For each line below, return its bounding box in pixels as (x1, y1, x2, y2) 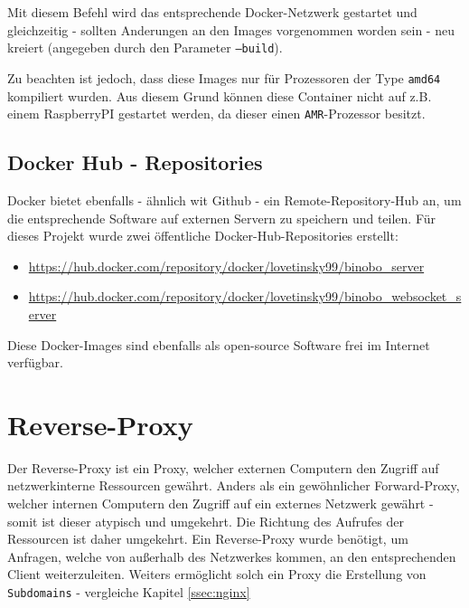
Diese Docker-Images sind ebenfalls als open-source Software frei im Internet (7, 335, 430, 354)
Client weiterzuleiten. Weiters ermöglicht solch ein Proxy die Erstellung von (7, 565, 427, 584)
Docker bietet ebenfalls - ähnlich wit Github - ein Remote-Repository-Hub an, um (7, 190, 462, 209)
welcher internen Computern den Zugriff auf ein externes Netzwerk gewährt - (7, 494, 434, 513)
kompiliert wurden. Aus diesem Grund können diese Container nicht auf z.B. (7, 86, 432, 105)
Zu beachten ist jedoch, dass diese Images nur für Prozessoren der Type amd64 (7, 68, 441, 87)
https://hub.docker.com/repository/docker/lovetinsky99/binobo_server (28, 256, 425, 275)
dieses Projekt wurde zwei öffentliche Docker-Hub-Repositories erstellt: (7, 226, 399, 245)
